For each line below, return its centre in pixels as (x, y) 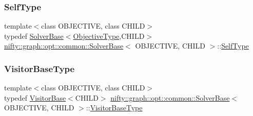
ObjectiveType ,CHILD (109, 36)
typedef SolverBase (34, 36)
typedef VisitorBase (35, 97)
